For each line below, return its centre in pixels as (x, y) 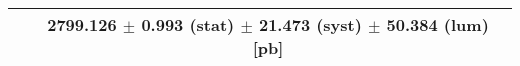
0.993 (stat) (188, 24)
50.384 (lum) (437, 24)
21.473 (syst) (310, 24)
